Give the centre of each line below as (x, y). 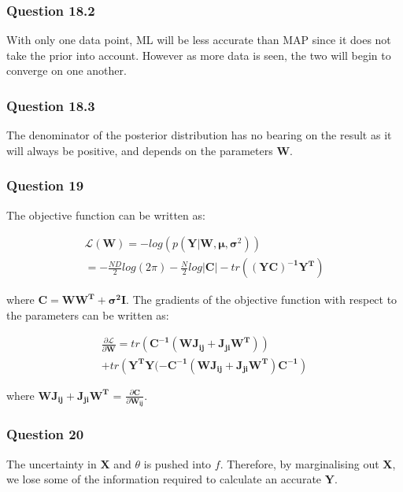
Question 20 (45, 434)
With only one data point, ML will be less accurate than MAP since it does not (199, 40)
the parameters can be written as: (88, 314)
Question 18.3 (51, 105)
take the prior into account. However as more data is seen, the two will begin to (199, 55)
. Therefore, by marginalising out (299, 463)
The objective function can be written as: (106, 215)
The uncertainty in (52, 463)
